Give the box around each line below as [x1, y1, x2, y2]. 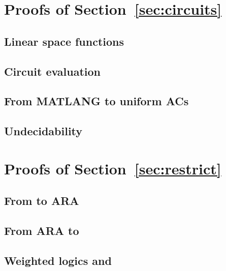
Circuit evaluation [4, 63, 101, 79]
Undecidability [4, 123, 83, 139]
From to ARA [4, 193, 79, 208]
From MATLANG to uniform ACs [4, 93, 189, 109]
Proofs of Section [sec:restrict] [4, 158, 221, 178]
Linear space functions [4, 33, 124, 49]
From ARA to [4, 223, 79, 238]
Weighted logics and [4, 252, 112, 268]
